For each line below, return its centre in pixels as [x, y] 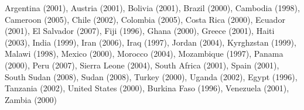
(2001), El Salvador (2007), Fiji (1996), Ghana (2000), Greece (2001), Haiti [140, 31]
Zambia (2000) [31, 99]
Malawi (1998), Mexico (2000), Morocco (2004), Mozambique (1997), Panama [144, 54]
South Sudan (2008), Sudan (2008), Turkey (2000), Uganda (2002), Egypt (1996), [151, 76]
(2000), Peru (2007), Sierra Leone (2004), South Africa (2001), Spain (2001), [142, 65]
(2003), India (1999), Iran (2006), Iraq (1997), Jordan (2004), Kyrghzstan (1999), [151, 42]
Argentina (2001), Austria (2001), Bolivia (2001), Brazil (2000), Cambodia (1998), [152, 8]
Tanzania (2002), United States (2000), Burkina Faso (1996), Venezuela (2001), [147, 88]
